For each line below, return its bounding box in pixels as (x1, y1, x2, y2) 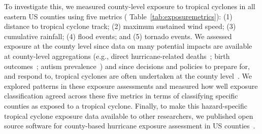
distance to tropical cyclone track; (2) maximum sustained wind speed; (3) (4, 21, 236, 31)
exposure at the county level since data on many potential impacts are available (4, 41, 252, 51)
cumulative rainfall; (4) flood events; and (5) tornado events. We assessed (4, 30, 232, 41)
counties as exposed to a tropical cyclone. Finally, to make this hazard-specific (4, 100, 247, 111)
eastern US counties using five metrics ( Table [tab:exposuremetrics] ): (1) (4, 11, 233, 21)
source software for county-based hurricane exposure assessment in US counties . (4, 120, 255, 131)
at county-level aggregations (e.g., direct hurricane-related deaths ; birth (4, 50, 230, 61)
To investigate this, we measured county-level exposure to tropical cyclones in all (4, 1, 255, 11)
